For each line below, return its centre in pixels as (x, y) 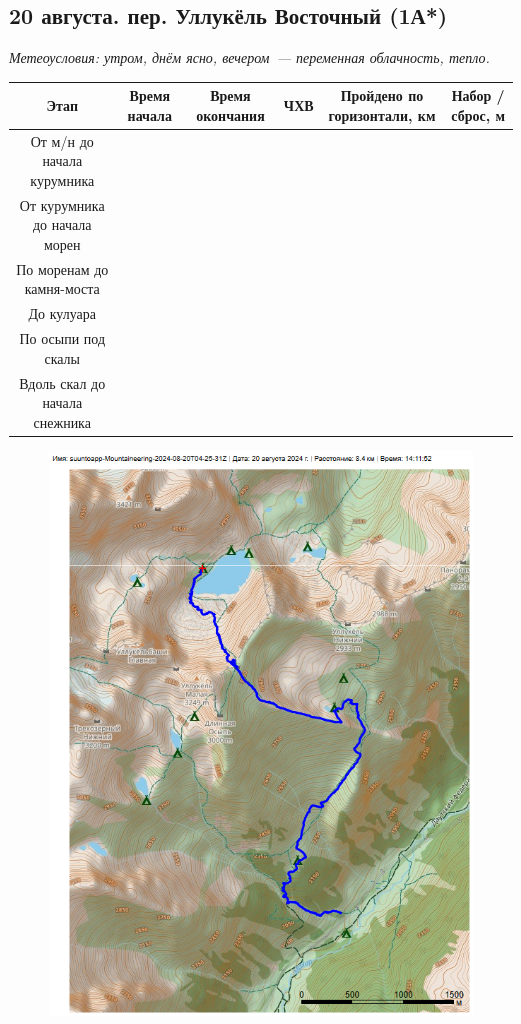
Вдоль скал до (62, 382)
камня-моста (62, 288)
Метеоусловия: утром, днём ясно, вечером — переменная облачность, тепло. (249, 57)
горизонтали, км (382, 114)
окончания (230, 114)
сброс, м (478, 114)
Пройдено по (382, 95)
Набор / (478, 95)
